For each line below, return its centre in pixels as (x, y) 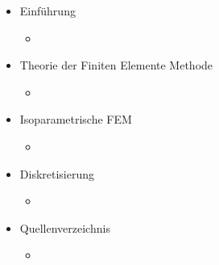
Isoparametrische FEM (76, 119)
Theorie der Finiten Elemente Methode (116, 65)
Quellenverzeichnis (65, 227)
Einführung (48, 11)
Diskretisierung (57, 173)
